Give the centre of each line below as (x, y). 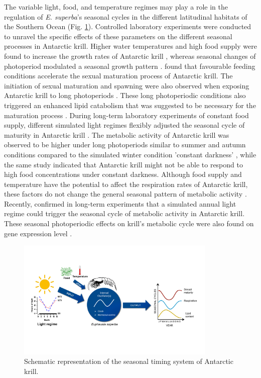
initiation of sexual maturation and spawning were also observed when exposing (127, 85)
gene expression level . (38, 233)
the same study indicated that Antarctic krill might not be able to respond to (123, 164)
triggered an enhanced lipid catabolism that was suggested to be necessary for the (130, 105)
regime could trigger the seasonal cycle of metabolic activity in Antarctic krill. (124, 213)
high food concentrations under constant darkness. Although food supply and (123, 174)
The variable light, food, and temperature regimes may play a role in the (116, 7)
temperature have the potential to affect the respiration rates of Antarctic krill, (126, 184)
